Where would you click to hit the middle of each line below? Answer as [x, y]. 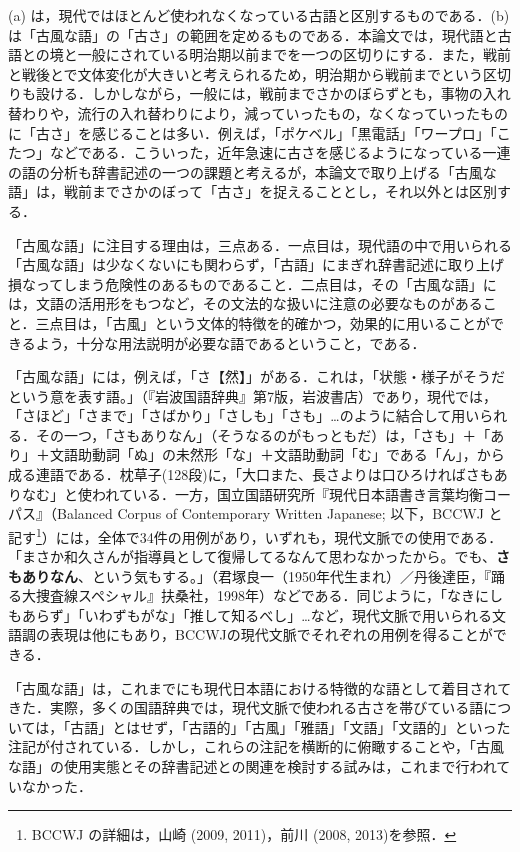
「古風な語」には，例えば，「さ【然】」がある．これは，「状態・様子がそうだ [256, 376]
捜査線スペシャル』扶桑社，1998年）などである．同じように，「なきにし [269, 595]
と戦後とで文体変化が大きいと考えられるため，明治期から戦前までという [245, 73]
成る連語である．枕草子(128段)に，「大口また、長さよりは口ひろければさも [251, 474]
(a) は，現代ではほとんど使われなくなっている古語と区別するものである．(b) [259, 15]
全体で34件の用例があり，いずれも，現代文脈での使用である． [300, 536]
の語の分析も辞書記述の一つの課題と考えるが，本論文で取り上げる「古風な [252, 171]
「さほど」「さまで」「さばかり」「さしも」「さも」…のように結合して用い [244, 415]
